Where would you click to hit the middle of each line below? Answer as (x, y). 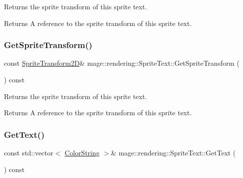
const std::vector (29, 153)
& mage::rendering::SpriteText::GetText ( (173, 153)
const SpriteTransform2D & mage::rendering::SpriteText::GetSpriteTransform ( (122, 63)
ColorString (82, 153)
